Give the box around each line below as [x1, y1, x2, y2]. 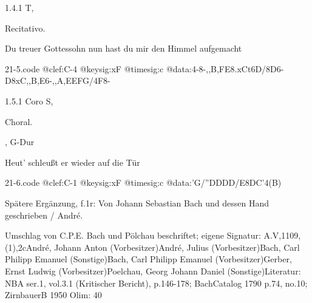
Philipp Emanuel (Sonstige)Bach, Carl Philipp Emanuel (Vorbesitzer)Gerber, [5, 253, 292, 265]
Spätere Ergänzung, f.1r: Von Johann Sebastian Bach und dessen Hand [5, 196, 269, 209]
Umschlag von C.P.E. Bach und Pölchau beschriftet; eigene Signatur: [5, 229, 261, 242]
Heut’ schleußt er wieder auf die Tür [5, 155, 140, 168]
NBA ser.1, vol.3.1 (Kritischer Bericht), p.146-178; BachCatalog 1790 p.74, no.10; [5, 276, 308, 289]
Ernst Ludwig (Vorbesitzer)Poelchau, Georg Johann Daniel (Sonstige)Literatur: [5, 264, 301, 277]
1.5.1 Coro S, [5, 94, 53, 107]
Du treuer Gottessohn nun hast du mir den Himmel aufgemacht [5, 42, 242, 55]
